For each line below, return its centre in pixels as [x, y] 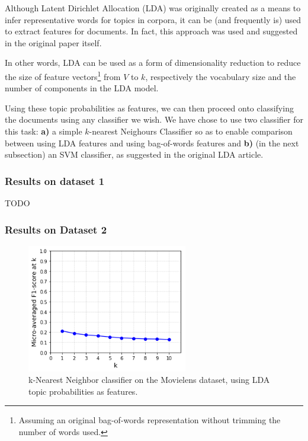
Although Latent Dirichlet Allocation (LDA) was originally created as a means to [153, 8]
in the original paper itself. [53, 42]
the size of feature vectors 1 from [63, 75]
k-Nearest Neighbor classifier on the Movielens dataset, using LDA [149, 380]
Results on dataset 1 [55, 180]
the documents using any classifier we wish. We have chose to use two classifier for [154, 119]
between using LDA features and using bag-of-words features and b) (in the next [152, 143]
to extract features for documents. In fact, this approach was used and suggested [151, 31]
